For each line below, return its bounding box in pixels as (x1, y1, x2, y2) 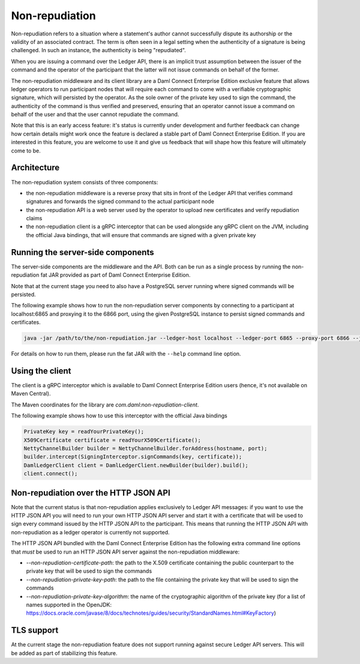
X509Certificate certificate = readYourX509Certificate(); (23, 436, 201, 444)
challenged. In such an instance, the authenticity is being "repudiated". (11, 47, 186, 54)
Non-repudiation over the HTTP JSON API (11, 487, 170, 498)
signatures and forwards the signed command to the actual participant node (26, 198, 214, 205)
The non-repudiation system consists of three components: (11, 178, 158, 186)
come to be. (11, 147, 41, 154)
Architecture (11, 163, 60, 173)
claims (26, 215, 43, 222)
